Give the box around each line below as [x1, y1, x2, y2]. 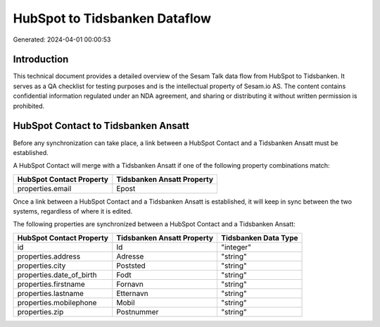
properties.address [17, 251, 81, 261]
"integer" [221, 242, 251, 252]
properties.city [17, 261, 66, 271]
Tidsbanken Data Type [221, 233, 298, 242]
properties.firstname [17, 279, 86, 289]
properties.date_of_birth [17, 270, 98, 280]
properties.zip [17, 307, 64, 316]
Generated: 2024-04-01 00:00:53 [13, 35, 111, 44]
